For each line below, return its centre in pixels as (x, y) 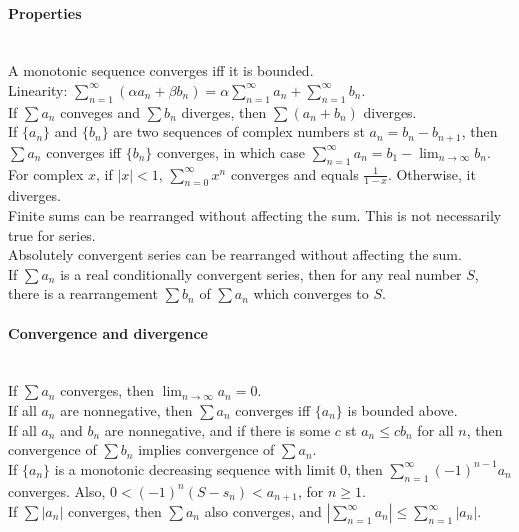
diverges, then (224, 111)
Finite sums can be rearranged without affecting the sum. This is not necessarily (255, 215)
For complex (46, 173)
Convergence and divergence (108, 332)
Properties (45, 12)
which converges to (311, 293)
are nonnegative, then (126, 409)
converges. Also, (57, 490)
